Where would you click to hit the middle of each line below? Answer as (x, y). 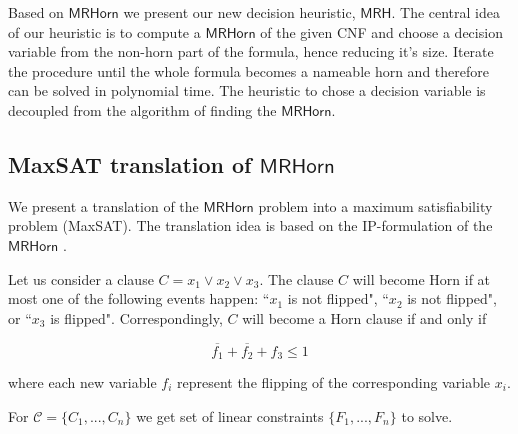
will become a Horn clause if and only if (364, 317)
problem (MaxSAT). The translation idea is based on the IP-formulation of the (250, 225)
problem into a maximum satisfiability (375, 205)
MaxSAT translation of (130, 163)
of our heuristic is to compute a (104, 31)
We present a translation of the (103, 205)
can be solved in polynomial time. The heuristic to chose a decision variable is (247, 90)
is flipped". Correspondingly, (136, 317)
